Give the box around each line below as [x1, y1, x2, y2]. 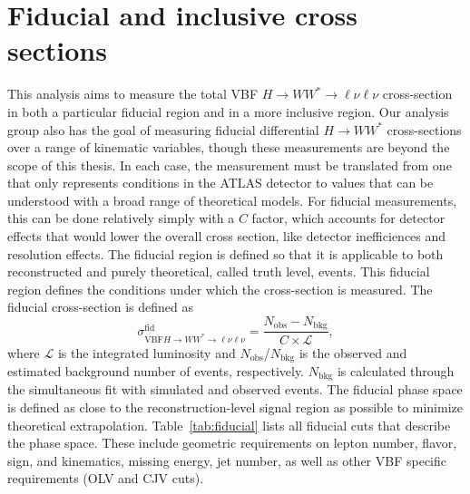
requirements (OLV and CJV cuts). [7, 469, 204, 488]
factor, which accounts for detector [251, 208, 446, 228]
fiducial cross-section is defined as [7, 297, 193, 316]
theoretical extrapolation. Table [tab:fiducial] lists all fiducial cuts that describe [7, 415, 451, 434]
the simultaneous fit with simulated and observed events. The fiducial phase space [7, 380, 463, 399]
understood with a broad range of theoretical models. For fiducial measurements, [7, 190, 457, 209]
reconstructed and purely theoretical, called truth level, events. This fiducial [7, 262, 430, 281]
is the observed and [299, 343, 407, 362]
